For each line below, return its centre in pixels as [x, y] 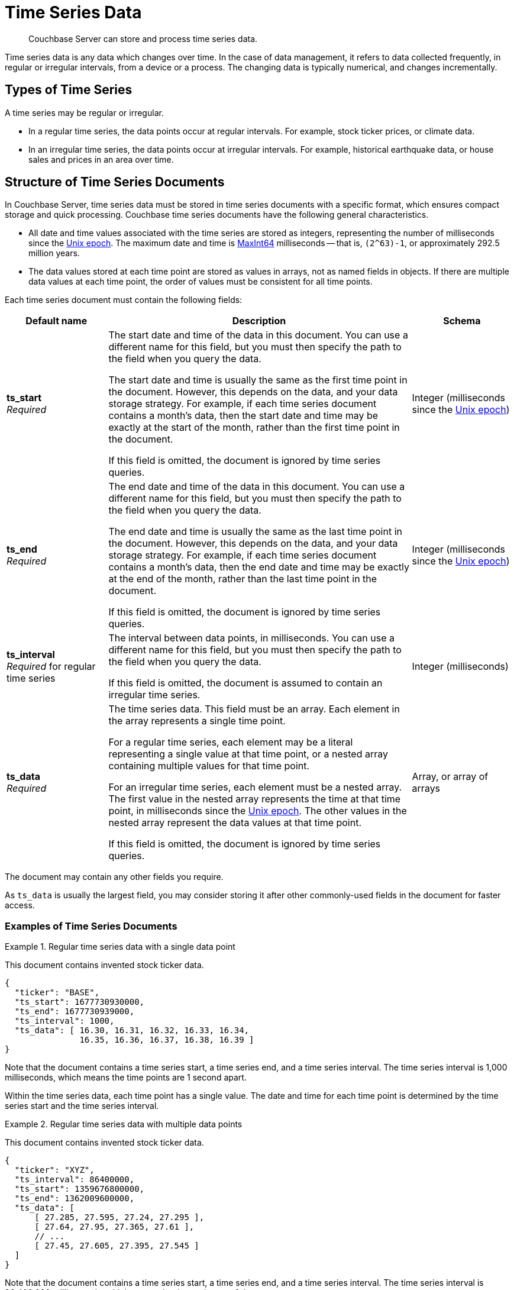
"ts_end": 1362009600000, [75, 1199]
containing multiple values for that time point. [209, 766]
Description [259, 321]
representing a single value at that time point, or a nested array [248, 754]
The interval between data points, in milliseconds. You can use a [252, 638]
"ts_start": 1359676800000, [80, 1189]
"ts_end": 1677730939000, [75, 1012]
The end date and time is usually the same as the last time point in [255, 532]
